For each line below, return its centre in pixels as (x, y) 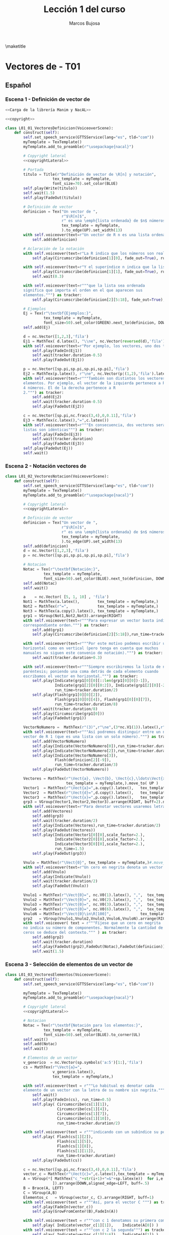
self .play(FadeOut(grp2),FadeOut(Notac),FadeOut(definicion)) (99, 946)
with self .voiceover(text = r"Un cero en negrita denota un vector (93, 867)
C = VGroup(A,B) (40, 1193)
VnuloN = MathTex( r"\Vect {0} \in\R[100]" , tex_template (95, 914)
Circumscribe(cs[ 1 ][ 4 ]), (83, 1109)
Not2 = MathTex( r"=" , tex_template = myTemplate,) (91, 606)
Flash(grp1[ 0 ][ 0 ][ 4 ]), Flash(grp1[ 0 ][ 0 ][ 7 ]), (103, 699)
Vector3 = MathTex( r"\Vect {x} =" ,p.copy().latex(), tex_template (95, 797)
